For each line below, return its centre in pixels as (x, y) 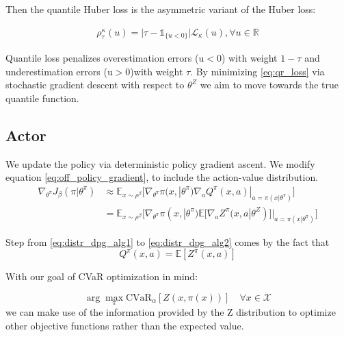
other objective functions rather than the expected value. (125, 325)
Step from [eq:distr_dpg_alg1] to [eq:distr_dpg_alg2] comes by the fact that (168, 241)
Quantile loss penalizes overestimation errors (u (105, 58)
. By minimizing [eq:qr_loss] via (257, 71)
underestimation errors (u (59, 71)
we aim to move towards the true (269, 85)
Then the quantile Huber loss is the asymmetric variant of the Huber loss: (161, 9)
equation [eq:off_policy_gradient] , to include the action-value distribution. (162, 177)
